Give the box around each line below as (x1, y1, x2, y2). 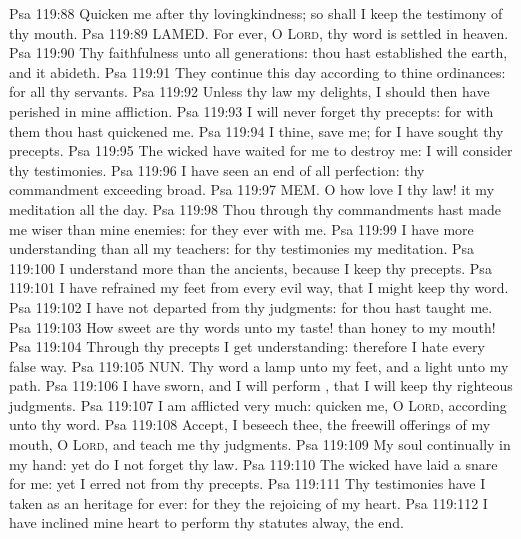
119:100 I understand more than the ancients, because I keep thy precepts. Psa (9, 257, 492, 278)
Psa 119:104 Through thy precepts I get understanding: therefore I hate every (9, 336, 485, 357)
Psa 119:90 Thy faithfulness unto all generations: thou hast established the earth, (9, 42, 508, 63)
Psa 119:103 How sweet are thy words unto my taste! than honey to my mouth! (9, 316, 496, 337)
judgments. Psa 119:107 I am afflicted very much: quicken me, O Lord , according (9, 394, 507, 415)
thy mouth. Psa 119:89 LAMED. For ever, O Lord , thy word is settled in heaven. (9, 22, 509, 43)
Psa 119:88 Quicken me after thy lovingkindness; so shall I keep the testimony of (9, 3, 503, 23)
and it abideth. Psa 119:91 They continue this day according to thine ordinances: (9, 61, 506, 82)
